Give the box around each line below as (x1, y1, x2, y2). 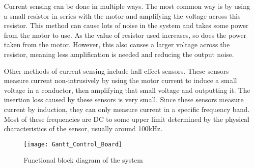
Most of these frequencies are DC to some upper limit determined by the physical (4, 113, 250, 124)
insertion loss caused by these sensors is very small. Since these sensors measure (4, 94, 244, 105)
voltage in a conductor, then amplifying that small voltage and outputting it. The (4, 84, 251, 95)
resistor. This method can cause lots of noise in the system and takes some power (4, 20, 249, 30)
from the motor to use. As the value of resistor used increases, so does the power (4, 29, 247, 40)
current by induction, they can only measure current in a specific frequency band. (4, 104, 250, 114)
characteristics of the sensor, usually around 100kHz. (4, 123, 163, 134)
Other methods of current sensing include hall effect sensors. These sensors (4, 65, 229, 76)
